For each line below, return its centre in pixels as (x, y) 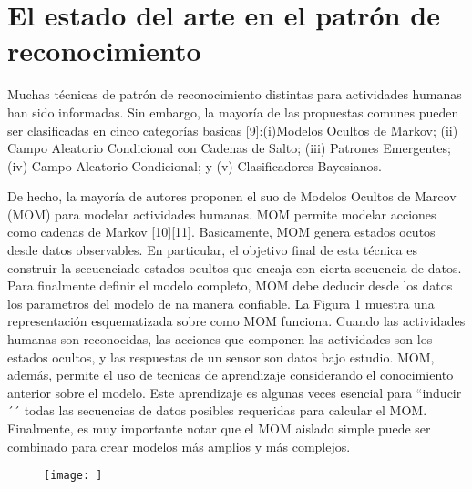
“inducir (439, 392)
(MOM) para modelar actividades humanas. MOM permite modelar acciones (222, 214)
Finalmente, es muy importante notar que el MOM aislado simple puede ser (219, 428)
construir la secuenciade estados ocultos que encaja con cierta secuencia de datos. (235, 267)
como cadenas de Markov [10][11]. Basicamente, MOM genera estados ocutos (221, 232)
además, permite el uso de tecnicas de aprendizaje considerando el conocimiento (231, 375)
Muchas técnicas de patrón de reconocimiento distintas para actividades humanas (235, 94)
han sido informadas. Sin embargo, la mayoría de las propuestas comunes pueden (233, 112)
